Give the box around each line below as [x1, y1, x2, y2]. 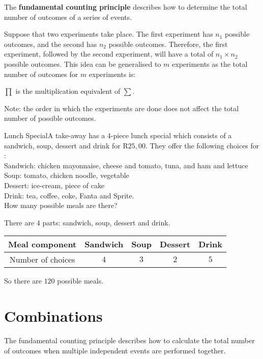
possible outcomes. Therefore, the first [108, 38, 228, 49]
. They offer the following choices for [145, 140, 259, 150]
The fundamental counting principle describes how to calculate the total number [4, 335, 255, 345]
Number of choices [9, 253, 75, 266]
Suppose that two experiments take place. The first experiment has [4, 29, 213, 39]
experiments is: [89, 68, 136, 79]
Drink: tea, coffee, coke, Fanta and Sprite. [4, 190, 134, 200]
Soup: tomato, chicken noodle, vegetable [4, 170, 129, 181]
